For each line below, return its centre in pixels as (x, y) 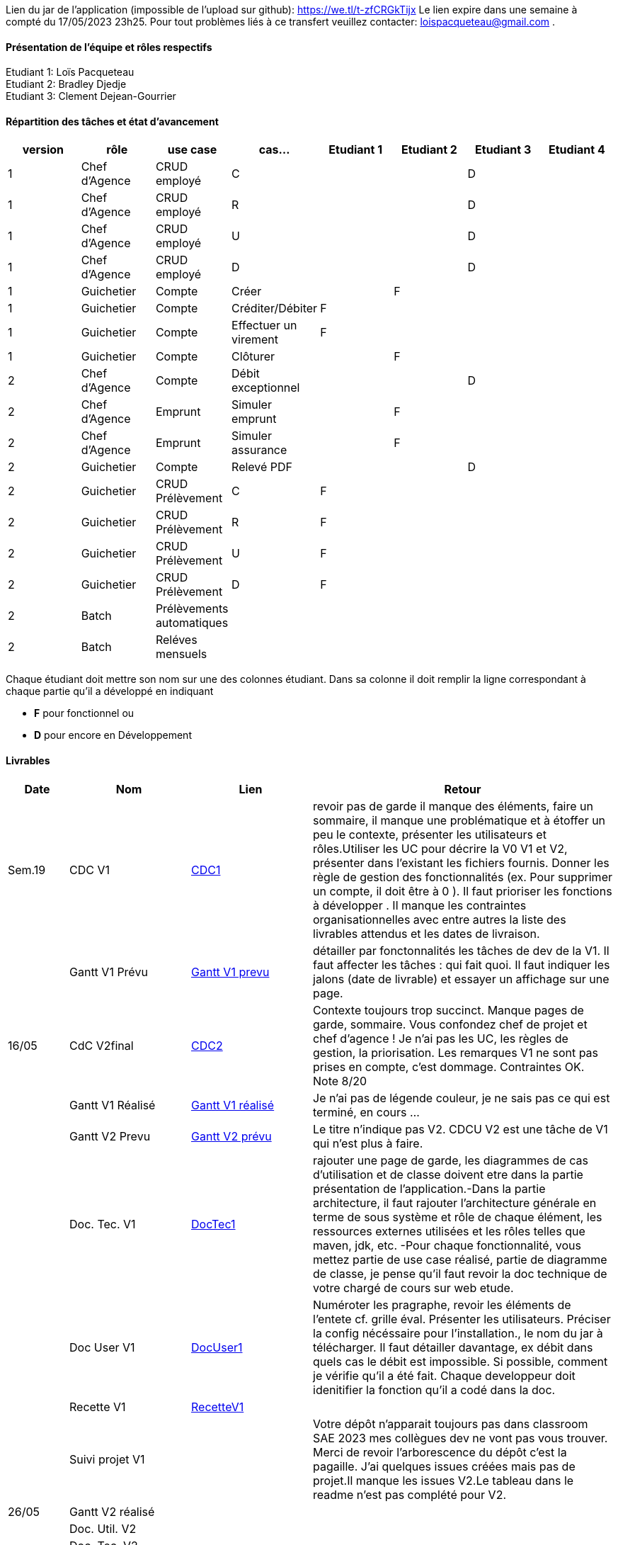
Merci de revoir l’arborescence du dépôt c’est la (440, 1452)
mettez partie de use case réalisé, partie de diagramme (460, 1259)
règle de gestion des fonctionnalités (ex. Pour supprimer (463, 877)
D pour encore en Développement (113, 735)
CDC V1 (90, 870)
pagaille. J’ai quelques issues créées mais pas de (444, 1466)
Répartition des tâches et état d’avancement (112, 121)
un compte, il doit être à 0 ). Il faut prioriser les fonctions (463, 891)
